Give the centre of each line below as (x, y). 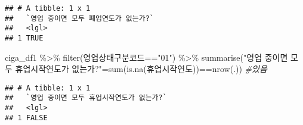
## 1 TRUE (24, 38)
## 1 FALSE (26, 118)
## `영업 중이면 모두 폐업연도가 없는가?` (79, 18)
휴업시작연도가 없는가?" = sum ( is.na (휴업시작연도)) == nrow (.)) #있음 (141, 69)
